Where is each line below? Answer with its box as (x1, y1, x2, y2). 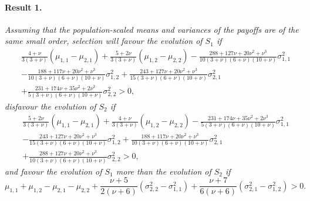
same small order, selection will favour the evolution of (5, 35, 203, 47)
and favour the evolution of (5, 165, 102, 177)
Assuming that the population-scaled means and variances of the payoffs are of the (5, 23, 299, 35)
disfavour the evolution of (5, 100, 96, 112)
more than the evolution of (116, 165, 211, 177)
